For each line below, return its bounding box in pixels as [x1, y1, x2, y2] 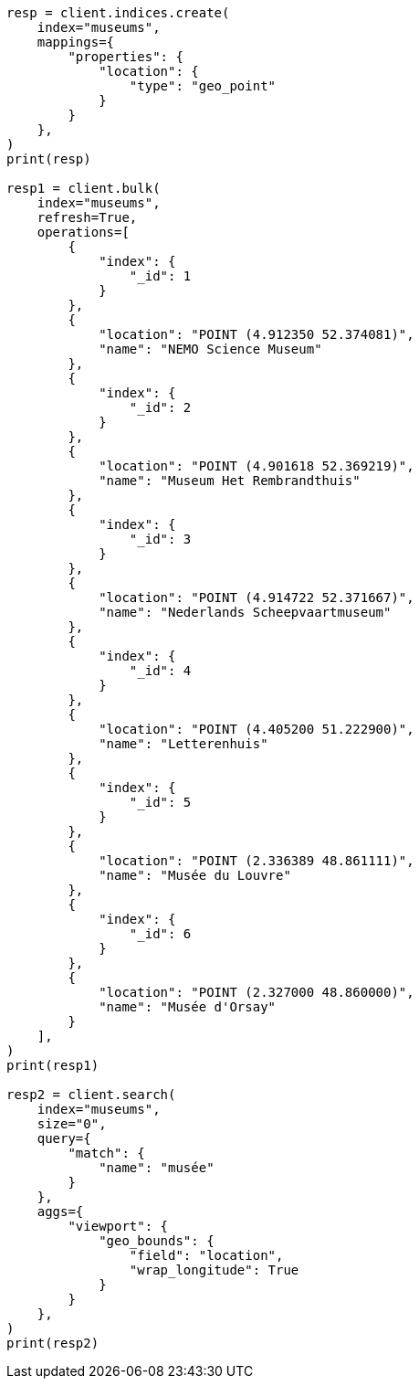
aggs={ [37, 1204, 84, 1219]
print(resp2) [6, 1336, 100, 1350]
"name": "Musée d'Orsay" [99, 1000, 277, 1014]
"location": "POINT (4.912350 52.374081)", [99, 327, 414, 342]
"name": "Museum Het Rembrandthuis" [99, 473, 361, 488]
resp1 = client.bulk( [6, 181, 161, 196]
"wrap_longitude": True [129, 1263, 299, 1277]
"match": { [68, 1146, 145, 1160]
